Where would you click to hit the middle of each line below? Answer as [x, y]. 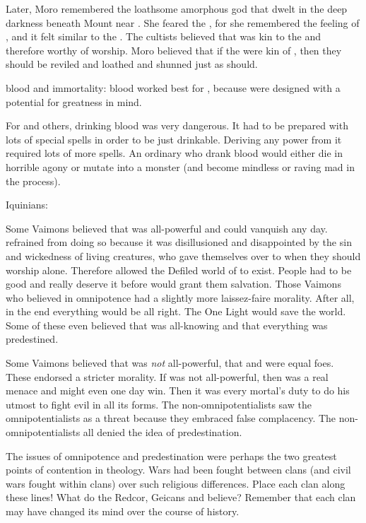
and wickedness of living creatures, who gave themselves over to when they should [183, 255]
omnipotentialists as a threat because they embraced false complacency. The [171, 418]
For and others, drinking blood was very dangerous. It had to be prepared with [177, 125]
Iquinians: [27, 205]
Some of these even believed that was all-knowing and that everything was [167, 325]
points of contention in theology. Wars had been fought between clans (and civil [178, 470]
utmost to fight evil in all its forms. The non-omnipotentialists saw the [159, 404]
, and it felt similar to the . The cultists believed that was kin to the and [163, 36]
